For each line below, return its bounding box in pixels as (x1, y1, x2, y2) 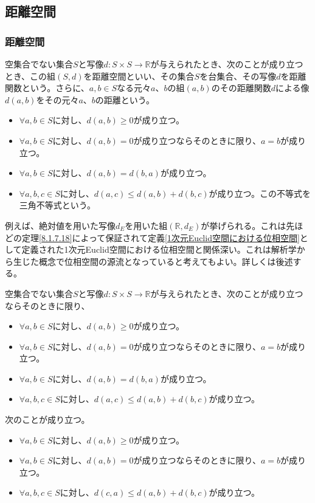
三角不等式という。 (19, 199, 95, 211)
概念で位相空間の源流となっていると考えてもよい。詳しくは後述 (38, 255, 293, 267)
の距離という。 (95, 93, 154, 106)
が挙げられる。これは (201, 219, 286, 231)
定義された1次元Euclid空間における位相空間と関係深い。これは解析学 (21, 243, 297, 256)
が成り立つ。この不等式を (209, 186, 311, 199)
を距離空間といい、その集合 (83, 69, 195, 82)
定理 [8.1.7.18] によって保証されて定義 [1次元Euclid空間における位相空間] (21, 231, 300, 244)
